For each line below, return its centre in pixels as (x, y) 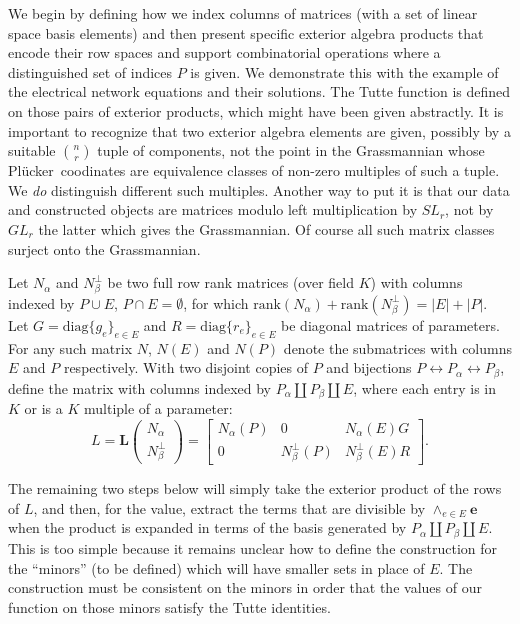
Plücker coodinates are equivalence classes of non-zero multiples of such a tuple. (254, 170)
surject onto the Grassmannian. (104, 248)
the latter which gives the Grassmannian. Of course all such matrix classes (266, 228)
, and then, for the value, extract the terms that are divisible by (229, 507)
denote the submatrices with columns (397, 347)
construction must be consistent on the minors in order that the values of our (245, 587)
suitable (32, 150)
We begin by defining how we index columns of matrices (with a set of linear (243, 13)
